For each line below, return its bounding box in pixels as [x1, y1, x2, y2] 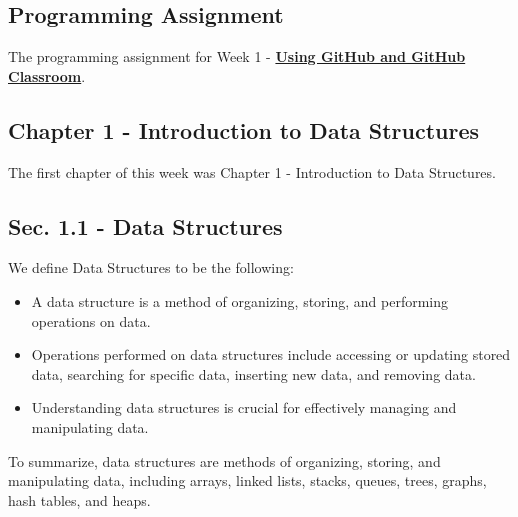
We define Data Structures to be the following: [8, 257, 294, 278]
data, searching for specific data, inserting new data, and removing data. [31, 363, 476, 384]
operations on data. [31, 310, 151, 331]
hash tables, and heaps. [8, 489, 151, 510]
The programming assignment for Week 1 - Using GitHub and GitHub [8, 46, 466, 67]
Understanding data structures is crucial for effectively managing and [31, 397, 457, 418]
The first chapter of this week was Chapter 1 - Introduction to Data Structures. [8, 161, 496, 182]
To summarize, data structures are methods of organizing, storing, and [8, 450, 441, 471]
